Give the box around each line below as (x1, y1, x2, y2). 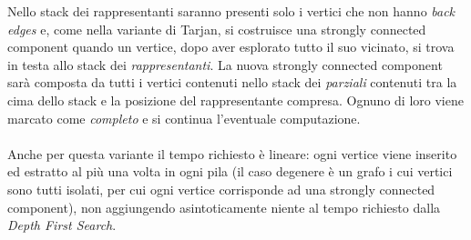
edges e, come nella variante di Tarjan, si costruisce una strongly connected (7, 19, 426, 38)
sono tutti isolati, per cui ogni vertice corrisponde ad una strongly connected (7, 179, 435, 198)
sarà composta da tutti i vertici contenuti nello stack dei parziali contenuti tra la (7, 73, 457, 92)
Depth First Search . (7, 215, 117, 235)
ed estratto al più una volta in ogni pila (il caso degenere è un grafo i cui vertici (7, 162, 453, 181)
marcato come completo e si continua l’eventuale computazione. (7, 108, 361, 127)
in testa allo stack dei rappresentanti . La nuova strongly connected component (7, 55, 443, 74)
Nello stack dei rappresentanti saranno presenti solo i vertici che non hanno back (7, 2, 456, 20)
